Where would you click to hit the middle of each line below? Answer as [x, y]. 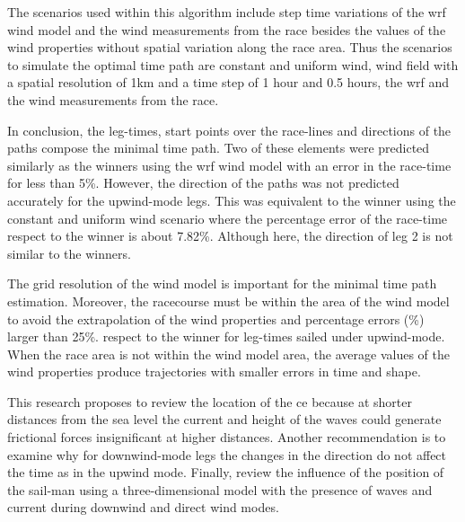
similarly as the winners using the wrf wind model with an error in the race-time [229, 165]
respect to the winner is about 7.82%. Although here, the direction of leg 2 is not [230, 236]
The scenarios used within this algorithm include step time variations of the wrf [227, 12]
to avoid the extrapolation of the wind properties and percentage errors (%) [216, 319]
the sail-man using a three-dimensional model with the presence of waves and [220, 489]
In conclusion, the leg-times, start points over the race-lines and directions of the [229, 130]
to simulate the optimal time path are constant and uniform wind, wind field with [233, 64]
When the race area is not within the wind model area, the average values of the [228, 354]
